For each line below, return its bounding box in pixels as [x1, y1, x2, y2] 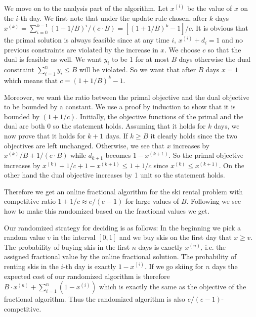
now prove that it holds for [4, 130, 85, 140]
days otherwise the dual [179, 54, 251, 64]
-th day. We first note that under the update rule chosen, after [18, 12, 208, 23]
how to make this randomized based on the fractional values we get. [4, 205, 210, 216]
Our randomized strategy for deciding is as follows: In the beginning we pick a [4, 222, 241, 232]
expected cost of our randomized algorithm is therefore [4, 271, 170, 281]
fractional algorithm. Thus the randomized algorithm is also [4, 294, 185, 304]
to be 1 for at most [112, 54, 170, 64]
